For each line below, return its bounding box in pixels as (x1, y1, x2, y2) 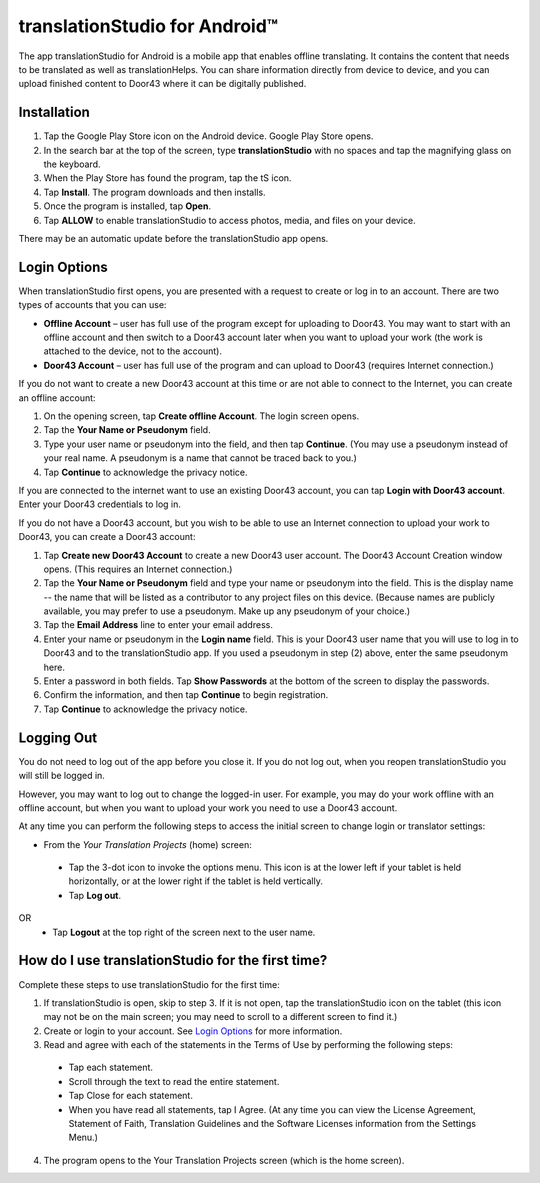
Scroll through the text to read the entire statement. (68, 1075, 280, 1087)
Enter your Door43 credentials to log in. (18, 498, 182, 510)
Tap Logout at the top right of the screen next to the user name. (52, 926, 316, 938)
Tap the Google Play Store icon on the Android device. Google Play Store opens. (43, 130, 374, 142)
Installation (18, 104, 90, 121)
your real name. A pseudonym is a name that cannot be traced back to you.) (43, 452, 357, 464)
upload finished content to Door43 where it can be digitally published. (18, 78, 307, 90)
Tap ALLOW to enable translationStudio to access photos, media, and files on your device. (43, 214, 416, 226)
